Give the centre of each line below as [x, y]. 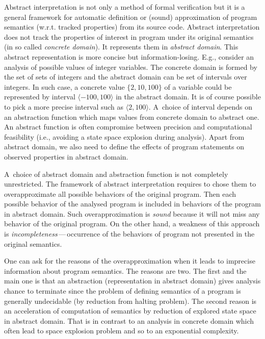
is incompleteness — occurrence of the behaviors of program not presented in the [129, 234]
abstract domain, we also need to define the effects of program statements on [124, 147]
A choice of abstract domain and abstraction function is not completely [116, 174]
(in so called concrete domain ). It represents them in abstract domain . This [121, 47]
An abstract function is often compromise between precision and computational [128, 127]
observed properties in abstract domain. [66, 156]
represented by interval [40, 97]
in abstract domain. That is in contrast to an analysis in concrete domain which [129, 320]
